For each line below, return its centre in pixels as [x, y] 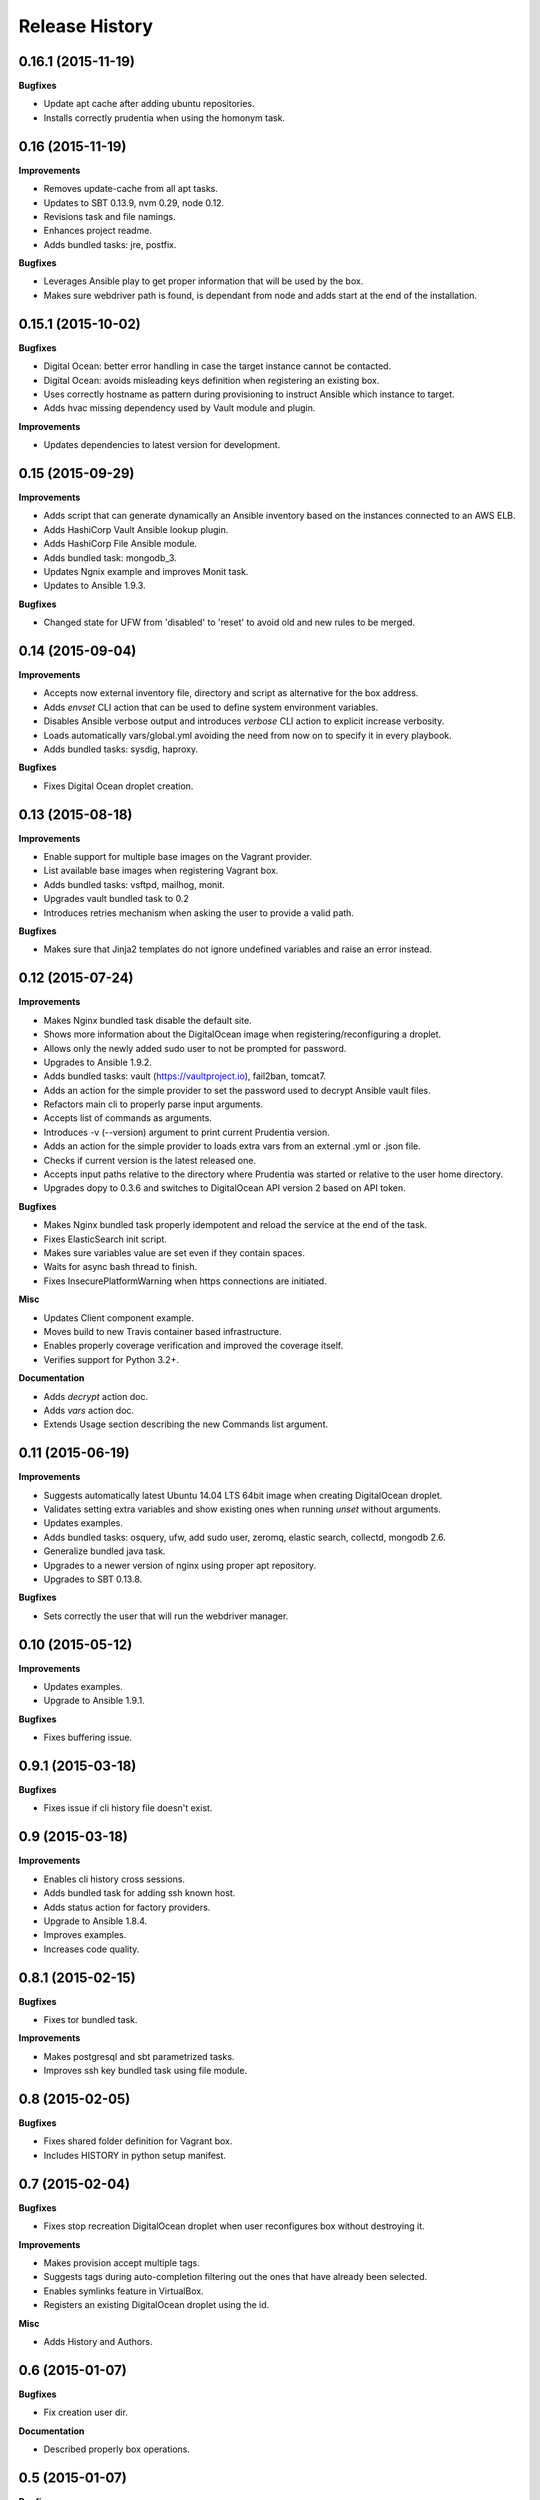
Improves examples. [85, 1935]
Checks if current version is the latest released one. [150, 1160]
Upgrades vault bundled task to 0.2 [116, 899]
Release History [86, 26]
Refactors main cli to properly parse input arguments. [153, 1104]
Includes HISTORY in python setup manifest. [135, 2155]
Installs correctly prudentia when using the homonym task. [164, 117]
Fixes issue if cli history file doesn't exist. [128, 1808]
